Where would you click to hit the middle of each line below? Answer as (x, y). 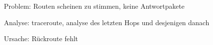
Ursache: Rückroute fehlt (41, 38)
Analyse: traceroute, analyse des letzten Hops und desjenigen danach (107, 22)
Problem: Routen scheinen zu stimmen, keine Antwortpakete (94, 6)
